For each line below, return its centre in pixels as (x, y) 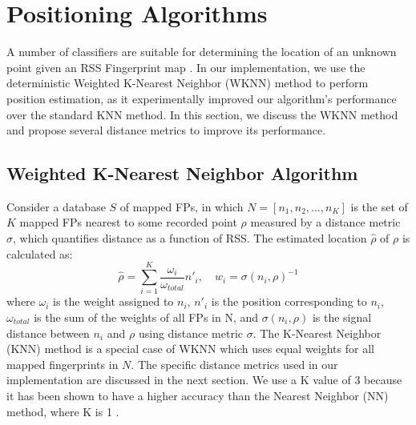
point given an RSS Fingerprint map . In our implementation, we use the (186, 67)
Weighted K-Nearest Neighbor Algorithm (182, 173)
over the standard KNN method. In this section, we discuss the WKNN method (202, 114)
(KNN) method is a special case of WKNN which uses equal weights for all (190, 349)
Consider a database (56, 206)
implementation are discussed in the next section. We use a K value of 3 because (204, 380)
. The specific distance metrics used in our (234, 364)
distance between (48, 333)
